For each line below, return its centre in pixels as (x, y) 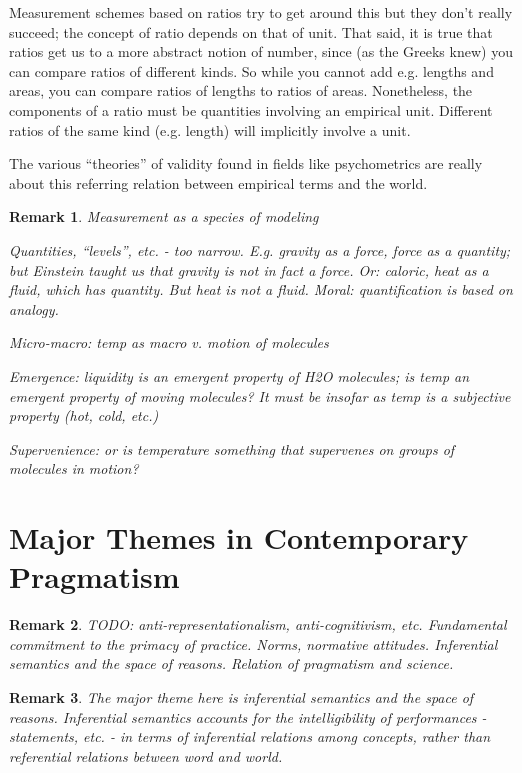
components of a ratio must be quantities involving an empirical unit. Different (251, 109)
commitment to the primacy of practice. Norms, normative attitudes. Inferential (253, 643)
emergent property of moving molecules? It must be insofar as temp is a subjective (260, 395)
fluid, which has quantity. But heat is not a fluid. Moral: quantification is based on (261, 289)
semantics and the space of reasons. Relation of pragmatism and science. (231, 663)
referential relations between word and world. (146, 755)
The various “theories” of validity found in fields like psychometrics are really (246, 163)
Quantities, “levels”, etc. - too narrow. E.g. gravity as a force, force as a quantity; (260, 249)
